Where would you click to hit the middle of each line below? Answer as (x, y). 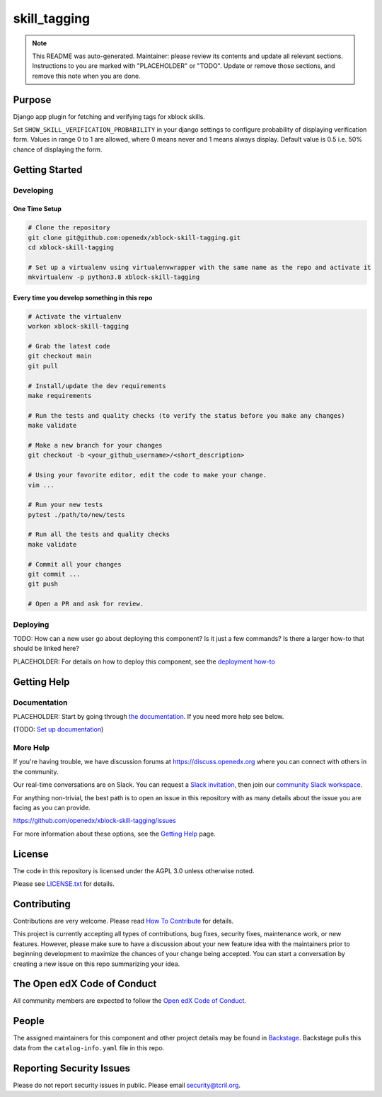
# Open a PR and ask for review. (86, 604)
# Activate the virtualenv (75, 316)
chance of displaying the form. (58, 149)
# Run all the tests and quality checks (99, 534)
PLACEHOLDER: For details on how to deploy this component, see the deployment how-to (144, 661)
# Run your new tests (65, 505)
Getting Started (48, 170)
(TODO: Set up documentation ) (58, 729)
